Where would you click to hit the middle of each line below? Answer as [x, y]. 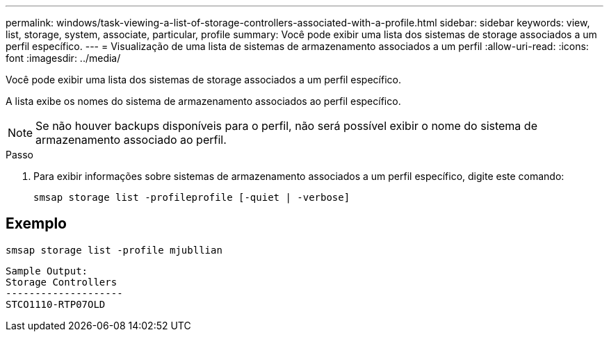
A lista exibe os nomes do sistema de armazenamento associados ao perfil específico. [203, 101]
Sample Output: [47, 271]
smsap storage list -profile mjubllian [114, 250]
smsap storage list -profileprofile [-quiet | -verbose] [192, 197]
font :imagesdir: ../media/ [63, 58]
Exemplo [36, 224]
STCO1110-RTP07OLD [56, 304]
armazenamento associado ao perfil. [131, 140]
